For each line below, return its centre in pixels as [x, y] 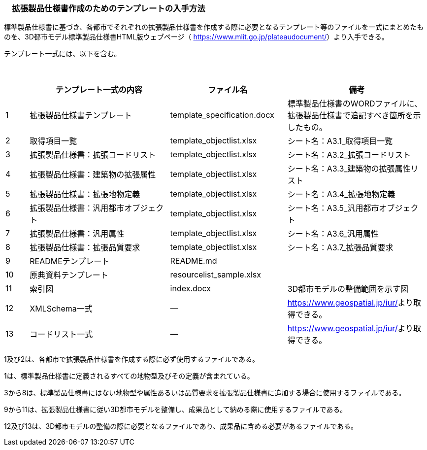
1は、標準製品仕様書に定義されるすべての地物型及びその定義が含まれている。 [129, 376]
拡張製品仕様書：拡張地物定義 [85, 194]
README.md [194, 261]
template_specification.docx [222, 115]
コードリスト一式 [61, 334]
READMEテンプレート [70, 261]
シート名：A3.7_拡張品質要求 [340, 248]
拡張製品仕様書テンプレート [81, 116]
